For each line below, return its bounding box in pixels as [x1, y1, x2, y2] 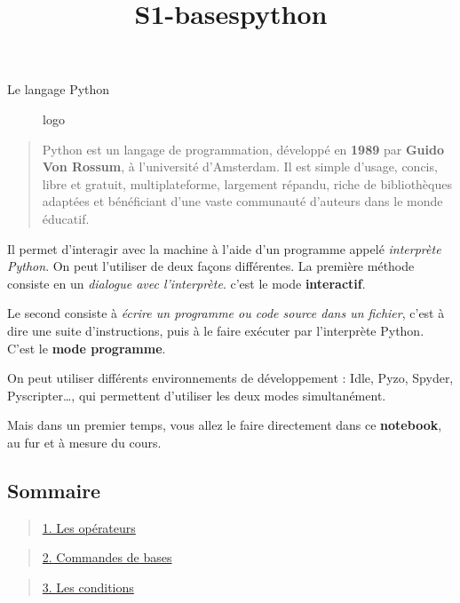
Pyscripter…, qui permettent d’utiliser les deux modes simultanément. [7, 385, 386, 404]
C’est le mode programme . [7, 338, 166, 357]
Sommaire [7, 476, 101, 504]
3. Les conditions [42, 577, 134, 596]
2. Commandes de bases [42, 548, 172, 567]
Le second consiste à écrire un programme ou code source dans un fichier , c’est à [7, 304, 445, 322]
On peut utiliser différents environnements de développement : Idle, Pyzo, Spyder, [7, 369, 454, 387]
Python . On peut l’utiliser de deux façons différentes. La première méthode [7, 257, 415, 275]
